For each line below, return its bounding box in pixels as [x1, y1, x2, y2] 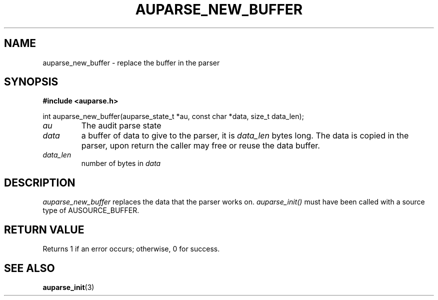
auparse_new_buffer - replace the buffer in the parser [42, 58, 220, 67]
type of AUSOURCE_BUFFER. [42, 206, 139, 215]
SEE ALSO [4, 261, 55, 274]
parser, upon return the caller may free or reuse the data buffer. [81, 140, 320, 151]
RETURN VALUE [4, 223, 84, 236]
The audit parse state [81, 120, 161, 131]
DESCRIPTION [4, 176, 75, 189]
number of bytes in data [81, 159, 161, 168]
